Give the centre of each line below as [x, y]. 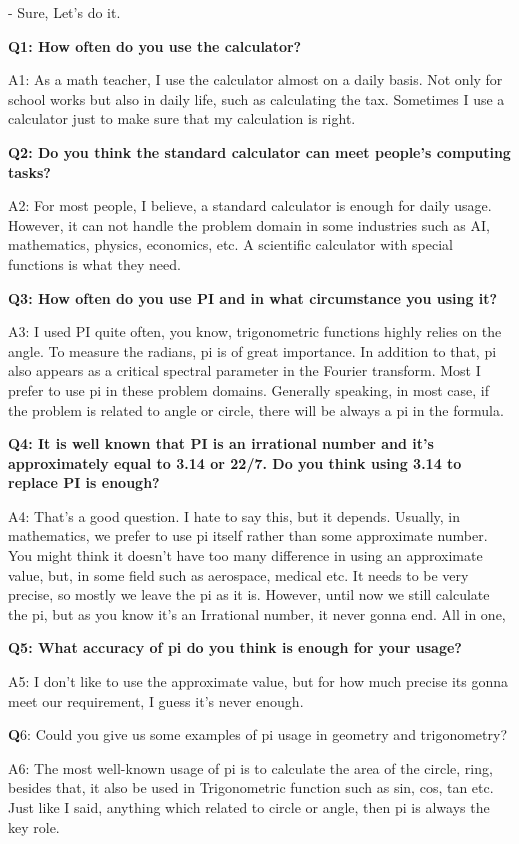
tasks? [29, 171]
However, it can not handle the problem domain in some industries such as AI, [249, 224]
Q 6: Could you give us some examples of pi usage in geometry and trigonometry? [257, 734]
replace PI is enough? [84, 482]
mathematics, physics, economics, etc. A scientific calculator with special [230, 244]
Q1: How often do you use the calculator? [155, 45]
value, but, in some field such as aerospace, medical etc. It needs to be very [238, 574]
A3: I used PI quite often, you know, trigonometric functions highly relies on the [255, 331]
